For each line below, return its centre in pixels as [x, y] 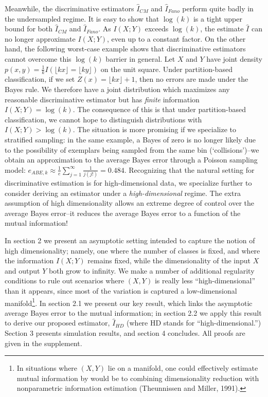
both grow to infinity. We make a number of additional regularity [151, 270]
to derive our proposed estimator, [57, 323]
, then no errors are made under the [192, 79]
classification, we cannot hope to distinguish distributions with [103, 119]
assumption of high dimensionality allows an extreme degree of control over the [130, 203]
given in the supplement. [43, 343]
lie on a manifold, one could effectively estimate [183, 368]
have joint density [234, 58]
